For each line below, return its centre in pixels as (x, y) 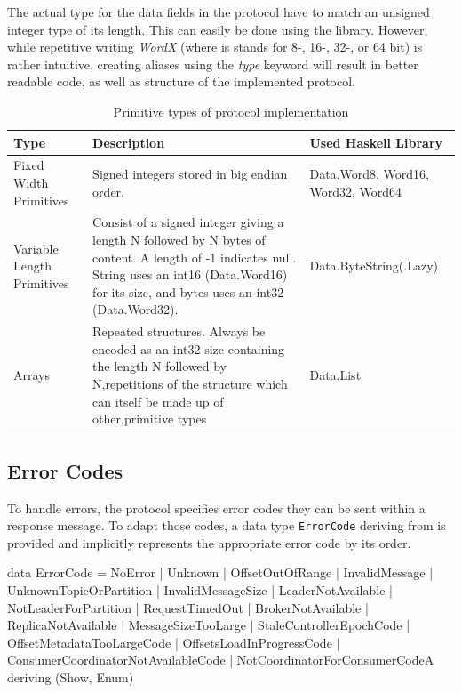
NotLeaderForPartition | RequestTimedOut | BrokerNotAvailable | (188, 607)
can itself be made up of (158, 401)
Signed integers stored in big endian (190, 174)
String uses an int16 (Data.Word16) (190, 274)
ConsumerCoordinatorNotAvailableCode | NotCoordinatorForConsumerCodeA (221, 660)
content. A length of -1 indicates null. (195, 257)
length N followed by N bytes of (179, 240)
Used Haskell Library (376, 142)
